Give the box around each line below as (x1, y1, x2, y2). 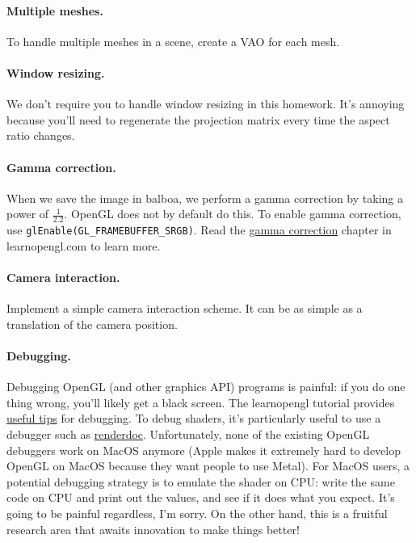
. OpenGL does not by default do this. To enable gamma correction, (64, 205, 401, 222)
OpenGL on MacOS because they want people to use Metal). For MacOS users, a (6, 457, 410, 474)
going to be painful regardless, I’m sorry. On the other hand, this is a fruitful (6, 504, 388, 521)
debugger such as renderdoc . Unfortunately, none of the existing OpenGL (6, 426, 370, 442)
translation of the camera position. (6, 315, 178, 332)
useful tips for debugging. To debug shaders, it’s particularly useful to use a (6, 410, 381, 427)
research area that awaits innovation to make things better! (6, 520, 300, 537)
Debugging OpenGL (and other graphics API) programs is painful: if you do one (6, 378, 405, 395)
